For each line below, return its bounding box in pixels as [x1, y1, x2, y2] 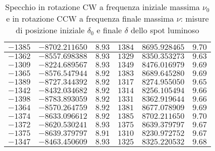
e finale [97, 24, 122, 36]
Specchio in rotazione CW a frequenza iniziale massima [5, 1, 200, 13]
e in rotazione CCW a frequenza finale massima [6, 13, 174, 24]
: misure [180, 13, 209, 24]
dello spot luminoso [130, 24, 199, 36]
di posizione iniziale [16, 24, 85, 36]
